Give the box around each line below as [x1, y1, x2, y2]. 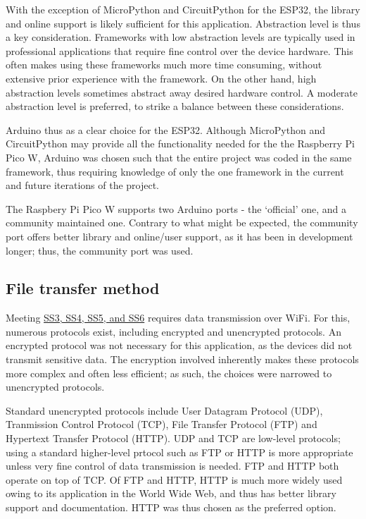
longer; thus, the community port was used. [6, 243, 194, 257]
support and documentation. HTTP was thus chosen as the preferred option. [6, 500, 336, 515]
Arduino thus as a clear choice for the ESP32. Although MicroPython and [6, 122, 326, 137]
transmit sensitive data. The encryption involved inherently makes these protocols [6, 352, 359, 367]
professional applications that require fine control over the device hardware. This [6, 43, 353, 58]
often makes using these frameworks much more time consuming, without [6, 57, 322, 72]
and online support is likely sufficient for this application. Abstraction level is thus [6, 16, 360, 30]
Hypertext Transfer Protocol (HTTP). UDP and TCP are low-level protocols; [6, 431, 341, 446]
